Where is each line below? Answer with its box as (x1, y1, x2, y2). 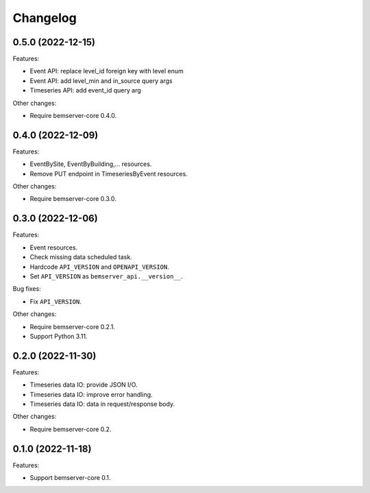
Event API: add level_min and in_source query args (29, 76, 173, 85)
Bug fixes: (12, 285, 41, 293)
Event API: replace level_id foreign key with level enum (29, 67, 184, 75)
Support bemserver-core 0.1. (29, 474, 111, 482)
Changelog (12, 10, 77, 25)
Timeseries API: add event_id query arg (29, 86, 142, 95)
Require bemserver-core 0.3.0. (29, 195, 116, 203)
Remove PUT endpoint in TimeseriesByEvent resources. (29, 169, 188, 178)
